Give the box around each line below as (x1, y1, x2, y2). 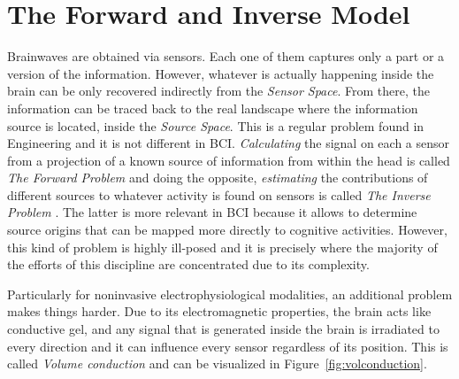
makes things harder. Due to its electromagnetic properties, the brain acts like (7, 302, 432, 321)
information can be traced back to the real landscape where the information (7, 98, 418, 117)
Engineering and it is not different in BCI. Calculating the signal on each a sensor (7, 134, 450, 152)
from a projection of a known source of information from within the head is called (7, 151, 450, 169)
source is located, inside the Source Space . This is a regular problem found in (7, 116, 425, 135)
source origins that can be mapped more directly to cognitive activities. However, (7, 220, 448, 239)
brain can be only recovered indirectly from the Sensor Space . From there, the (7, 81, 430, 100)
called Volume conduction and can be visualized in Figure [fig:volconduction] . (7, 354, 427, 373)
